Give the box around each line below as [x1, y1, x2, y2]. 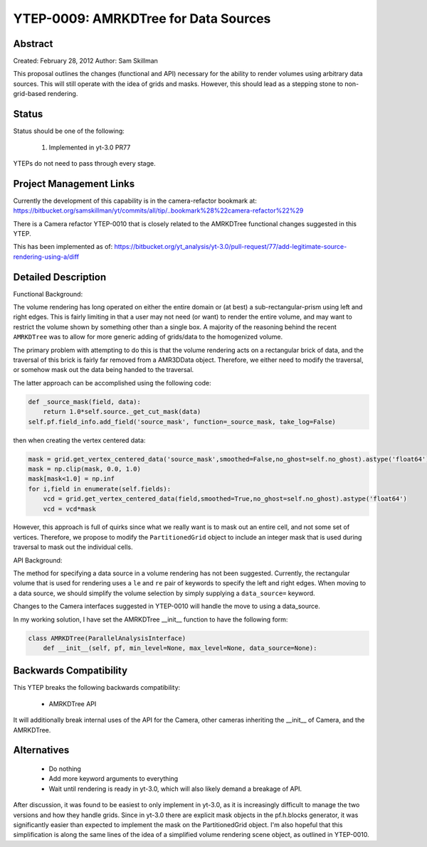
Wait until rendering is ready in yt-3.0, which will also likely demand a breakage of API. [48, 784, 302, 793]
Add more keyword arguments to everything [48, 774, 179, 783]
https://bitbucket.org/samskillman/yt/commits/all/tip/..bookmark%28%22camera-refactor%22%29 [13, 206, 304, 215]
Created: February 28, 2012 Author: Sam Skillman [13, 57, 158, 65]
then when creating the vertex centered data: [13, 436, 146, 444]
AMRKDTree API [48, 699, 97, 708]
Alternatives [13, 744, 70, 757]
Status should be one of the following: [13, 127, 125, 135]
